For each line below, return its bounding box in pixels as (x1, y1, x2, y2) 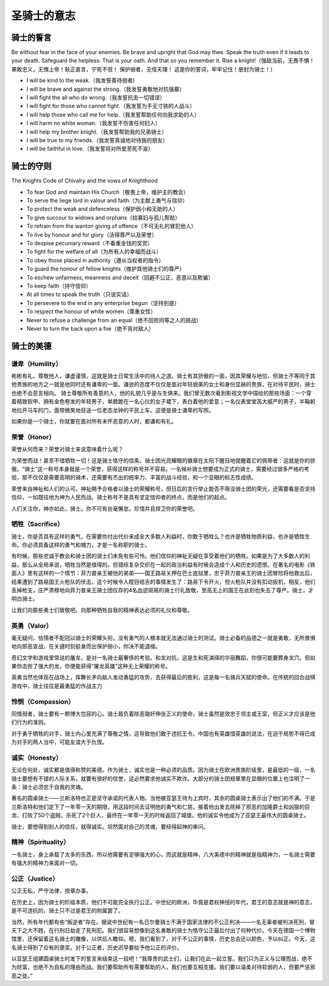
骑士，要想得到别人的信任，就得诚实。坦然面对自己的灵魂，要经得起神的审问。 (11, 822, 209, 830)
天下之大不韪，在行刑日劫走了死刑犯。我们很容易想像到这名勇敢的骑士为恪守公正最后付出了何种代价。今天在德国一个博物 (11, 926, 316, 934)
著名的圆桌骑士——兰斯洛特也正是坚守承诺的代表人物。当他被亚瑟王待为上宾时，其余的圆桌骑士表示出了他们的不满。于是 (11, 794, 316, 802)
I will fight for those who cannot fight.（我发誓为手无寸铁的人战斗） (26, 103, 195, 110)
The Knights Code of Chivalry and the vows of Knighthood (11, 177, 158, 184)
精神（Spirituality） (11, 838, 70, 846)
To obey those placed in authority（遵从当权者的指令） (26, 256, 164, 264)
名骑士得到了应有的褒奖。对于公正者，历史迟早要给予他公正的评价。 (11, 943, 182, 951)
